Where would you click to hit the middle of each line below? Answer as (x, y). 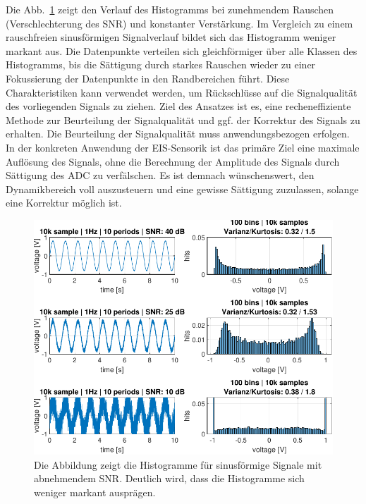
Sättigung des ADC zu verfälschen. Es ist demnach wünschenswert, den (160, 175)
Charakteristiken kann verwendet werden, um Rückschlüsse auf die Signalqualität (182, 92)
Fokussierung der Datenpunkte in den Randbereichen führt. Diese (148, 78)
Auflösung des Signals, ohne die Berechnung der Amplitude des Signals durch (173, 161)
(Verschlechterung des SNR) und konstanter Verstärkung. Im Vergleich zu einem (179, 23)
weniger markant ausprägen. (95, 492)
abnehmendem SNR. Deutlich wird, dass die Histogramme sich (169, 478)
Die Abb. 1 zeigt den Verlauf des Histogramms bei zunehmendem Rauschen (170, 9)
